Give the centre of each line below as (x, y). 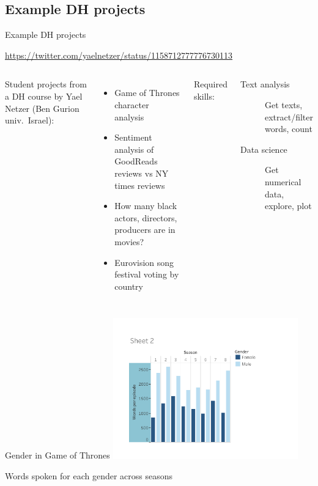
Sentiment (133, 137)
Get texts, (283, 104)
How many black (146, 206)
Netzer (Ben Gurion (42, 108)
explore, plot (288, 206)
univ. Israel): (30, 120)
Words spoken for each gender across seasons (89, 476)
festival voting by (147, 274)
